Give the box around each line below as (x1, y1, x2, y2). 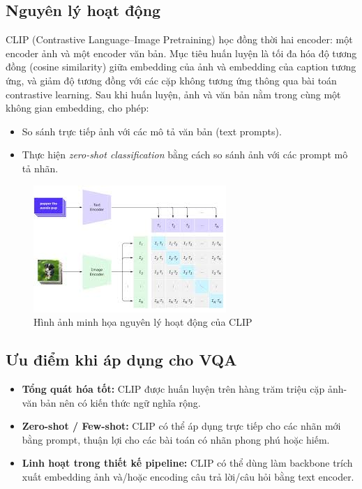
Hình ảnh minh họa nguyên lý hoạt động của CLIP (33, 315, 252, 329)
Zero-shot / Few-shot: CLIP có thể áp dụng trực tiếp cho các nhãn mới (22, 419, 341, 433)
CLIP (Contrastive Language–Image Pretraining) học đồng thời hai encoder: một (6, 32, 353, 47)
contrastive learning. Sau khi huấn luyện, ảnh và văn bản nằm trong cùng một (6, 86, 341, 101)
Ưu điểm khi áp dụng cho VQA (6, 349, 237, 370)
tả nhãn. (22, 160, 59, 175)
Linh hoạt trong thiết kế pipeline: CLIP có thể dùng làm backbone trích (22, 456, 353, 470)
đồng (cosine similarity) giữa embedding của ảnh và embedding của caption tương (6, 59, 356, 74)
